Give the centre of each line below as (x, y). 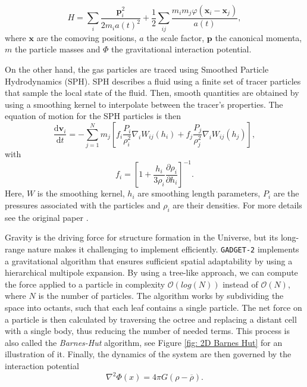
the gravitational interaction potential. (181, 49)
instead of (240, 284)
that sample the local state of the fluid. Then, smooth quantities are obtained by (152, 93)
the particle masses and (57, 49)
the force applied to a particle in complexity (85, 284)
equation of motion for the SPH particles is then (93, 116)
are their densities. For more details (237, 205)
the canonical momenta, (259, 37)
